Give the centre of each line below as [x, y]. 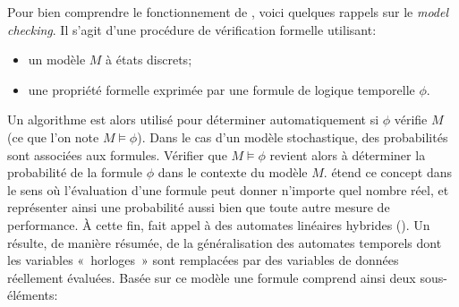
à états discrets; [149, 60]
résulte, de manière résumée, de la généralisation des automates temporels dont [225, 242]
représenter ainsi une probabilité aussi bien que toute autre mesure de [199, 207]
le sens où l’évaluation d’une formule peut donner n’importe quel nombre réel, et [228, 189]
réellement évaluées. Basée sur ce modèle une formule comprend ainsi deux [212, 277]
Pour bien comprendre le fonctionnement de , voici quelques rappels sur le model [228, 12]
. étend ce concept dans [387, 172]
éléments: [33, 295]
